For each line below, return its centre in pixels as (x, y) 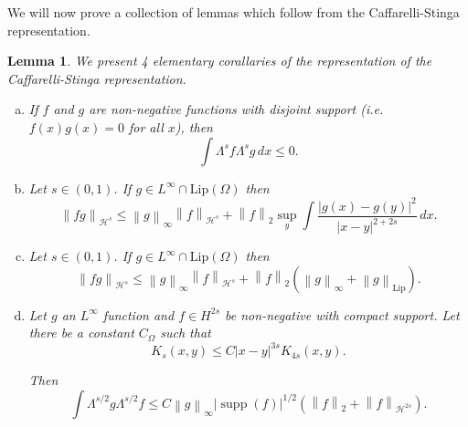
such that (186, 333)
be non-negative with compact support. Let (342, 314)
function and (138, 314)
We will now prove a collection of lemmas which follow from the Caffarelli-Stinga (234, 12)
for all (146, 126)
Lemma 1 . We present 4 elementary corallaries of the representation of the (220, 61)
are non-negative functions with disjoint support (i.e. (236, 109)
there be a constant (81, 333)
